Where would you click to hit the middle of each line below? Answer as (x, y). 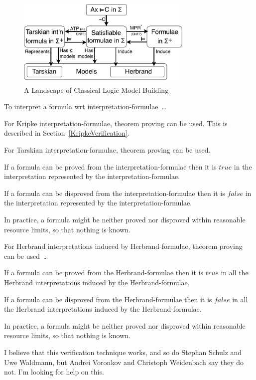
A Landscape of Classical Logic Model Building (96, 90)
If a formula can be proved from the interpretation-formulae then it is (110, 166)
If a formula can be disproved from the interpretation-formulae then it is (115, 193)
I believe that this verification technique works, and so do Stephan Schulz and (123, 352)
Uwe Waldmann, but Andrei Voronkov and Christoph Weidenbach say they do (124, 362)
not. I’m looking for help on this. (54, 372)
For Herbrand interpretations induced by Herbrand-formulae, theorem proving (123, 246)
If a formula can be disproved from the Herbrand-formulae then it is (108, 299)
